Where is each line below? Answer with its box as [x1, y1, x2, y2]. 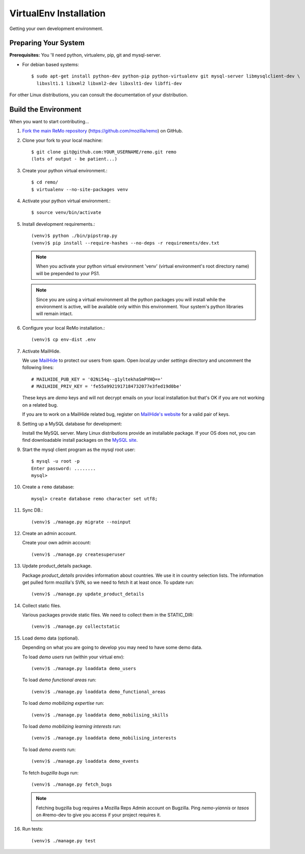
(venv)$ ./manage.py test [31, 838, 96, 843]
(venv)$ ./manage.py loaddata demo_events [31, 758, 139, 764]
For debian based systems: [22, 61, 79, 67]
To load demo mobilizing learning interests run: [22, 723, 121, 729]
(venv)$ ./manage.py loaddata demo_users [31, 665, 136, 672]
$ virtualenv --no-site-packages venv [31, 186, 129, 192]
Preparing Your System [9, 39, 85, 47]
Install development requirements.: [22, 221, 95, 227]
